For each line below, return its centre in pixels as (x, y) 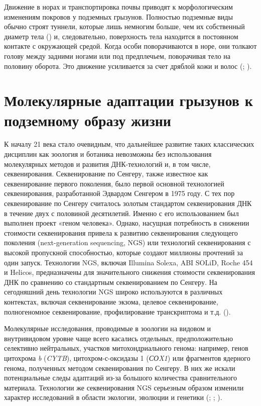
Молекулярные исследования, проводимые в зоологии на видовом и (108, 328)
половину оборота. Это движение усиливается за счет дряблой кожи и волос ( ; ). (128, 66)
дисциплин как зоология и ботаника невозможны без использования (108, 154)
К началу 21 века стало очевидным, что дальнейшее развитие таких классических (129, 144)
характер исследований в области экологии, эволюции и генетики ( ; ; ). (113, 397)
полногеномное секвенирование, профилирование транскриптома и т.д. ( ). (117, 311)
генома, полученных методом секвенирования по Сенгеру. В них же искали (120, 368)
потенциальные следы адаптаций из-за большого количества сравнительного (120, 378)
